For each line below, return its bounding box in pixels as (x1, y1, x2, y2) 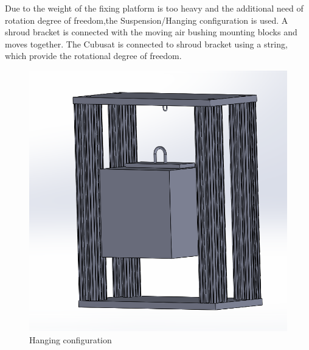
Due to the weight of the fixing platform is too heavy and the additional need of (5, 2, 304, 14)
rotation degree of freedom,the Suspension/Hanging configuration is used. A (5, 13, 288, 26)
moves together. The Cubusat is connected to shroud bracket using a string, (5, 37, 288, 50)
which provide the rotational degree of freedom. (5, 49, 182, 62)
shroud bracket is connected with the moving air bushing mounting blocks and (5, 26, 297, 38)
